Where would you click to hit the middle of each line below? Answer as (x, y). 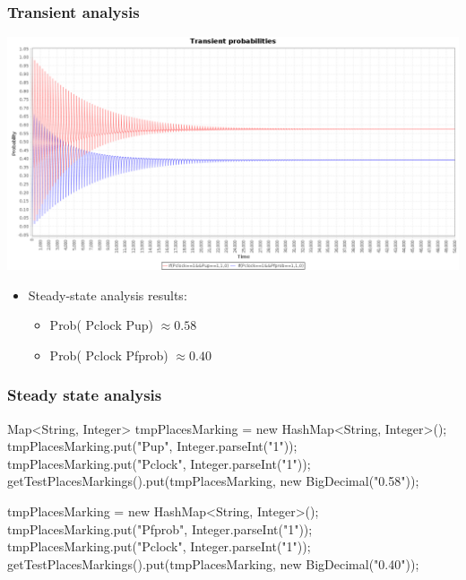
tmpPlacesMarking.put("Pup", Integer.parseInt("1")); (152, 446)
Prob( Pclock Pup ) (101, 325)
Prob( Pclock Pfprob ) (109, 355)
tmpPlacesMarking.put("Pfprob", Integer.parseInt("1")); (160, 528)
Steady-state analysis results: (108, 294)
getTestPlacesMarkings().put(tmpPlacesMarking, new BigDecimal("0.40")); (213, 563)
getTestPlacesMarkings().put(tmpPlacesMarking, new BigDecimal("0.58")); (213, 481)
